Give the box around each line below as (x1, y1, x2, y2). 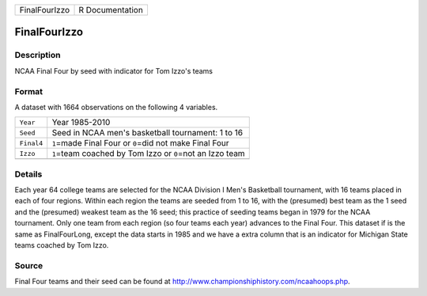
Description (14, 50, 61, 61)
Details (14, 169, 43, 180)
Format (14, 85, 43, 97)
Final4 (19, 139, 43, 147)
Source (14, 260, 43, 271)
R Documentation (78, 5, 144, 15)
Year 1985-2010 (51, 117, 111, 128)
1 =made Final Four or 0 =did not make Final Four (51, 138, 229, 149)
